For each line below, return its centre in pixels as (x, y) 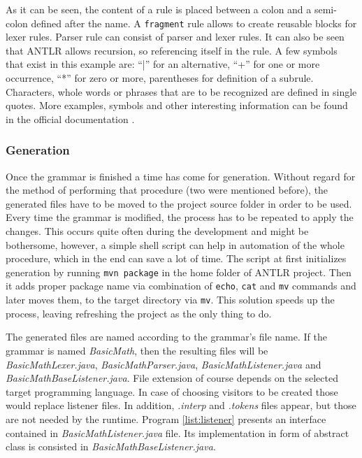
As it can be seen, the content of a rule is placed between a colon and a (159, 9)
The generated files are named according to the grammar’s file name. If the (166, 337)
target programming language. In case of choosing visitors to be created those (172, 391)
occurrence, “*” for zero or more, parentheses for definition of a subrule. (160, 78)
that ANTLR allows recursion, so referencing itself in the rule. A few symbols (172, 50)
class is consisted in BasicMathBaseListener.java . (111, 446)
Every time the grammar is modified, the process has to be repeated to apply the (180, 217)
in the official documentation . (70, 119)
